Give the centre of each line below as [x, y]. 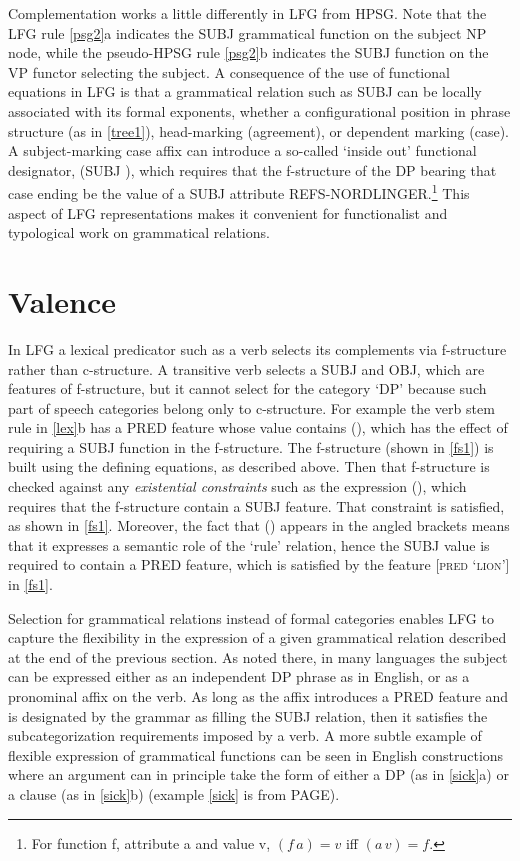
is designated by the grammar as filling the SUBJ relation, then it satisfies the [248, 715]
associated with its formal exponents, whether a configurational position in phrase [259, 110]
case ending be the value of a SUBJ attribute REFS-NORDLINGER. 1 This [239, 191]
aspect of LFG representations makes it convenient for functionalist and [228, 212]
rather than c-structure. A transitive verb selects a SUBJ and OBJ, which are [246, 368]
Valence [62, 300]
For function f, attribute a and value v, [151, 842]
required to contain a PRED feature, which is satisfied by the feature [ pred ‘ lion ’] [259, 564]
